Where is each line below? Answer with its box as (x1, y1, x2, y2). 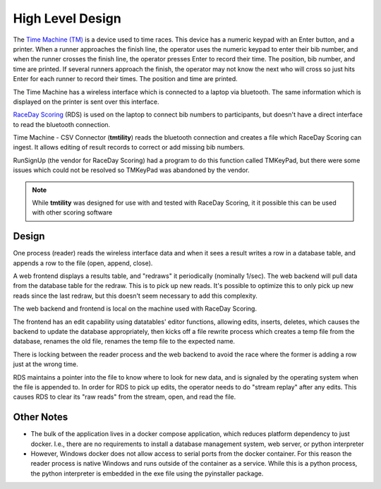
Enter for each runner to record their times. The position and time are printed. (13, 75, 238, 83)
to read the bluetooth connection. (13, 120, 111, 128)
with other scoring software (32, 208, 113, 217)
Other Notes (13, 411, 68, 423)
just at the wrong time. (13, 360, 79, 368)
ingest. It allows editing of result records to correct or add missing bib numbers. (13, 143, 245, 152)
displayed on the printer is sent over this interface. (13, 97, 159, 106)
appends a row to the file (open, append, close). (13, 258, 153, 267)
